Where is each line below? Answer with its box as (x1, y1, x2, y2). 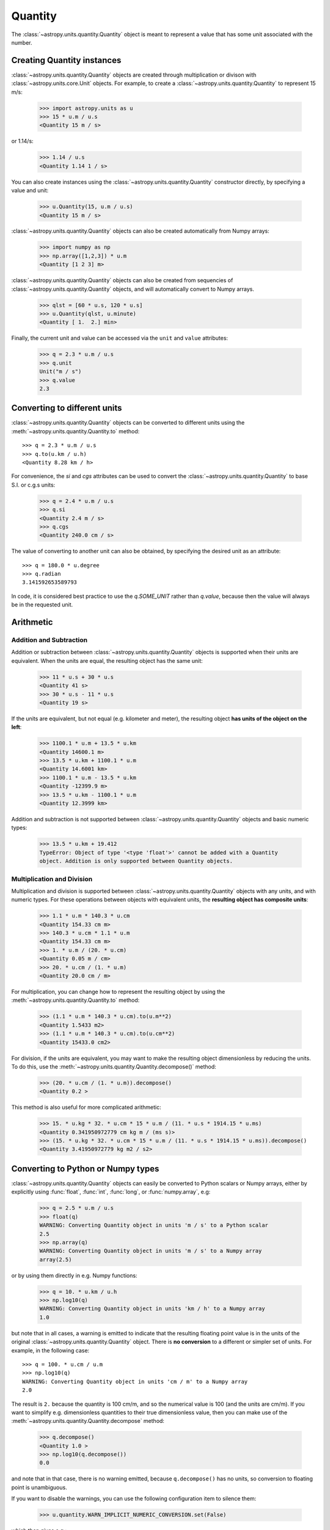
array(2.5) (39, 1256, 72, 1263)
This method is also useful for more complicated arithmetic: (11, 1103, 161, 1111)
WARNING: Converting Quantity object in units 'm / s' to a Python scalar (39, 1222, 269, 1229)
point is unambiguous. (11, 1483, 67, 1491)
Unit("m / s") (39, 368, 82, 375)
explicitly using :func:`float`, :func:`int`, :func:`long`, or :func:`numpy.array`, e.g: (11, 1188, 211, 1196)
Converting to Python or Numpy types (11, 1163, 159, 1174)
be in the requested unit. (11, 601, 73, 608)
